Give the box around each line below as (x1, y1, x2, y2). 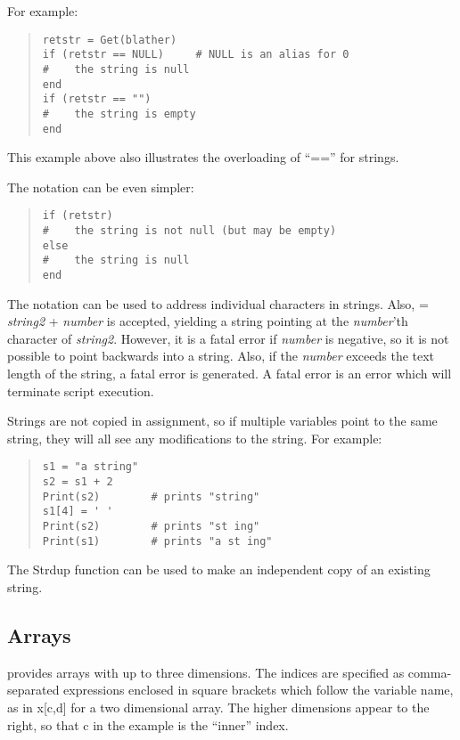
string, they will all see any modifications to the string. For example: (7, 428, 382, 447)
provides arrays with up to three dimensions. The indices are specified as (7, 663, 405, 681)
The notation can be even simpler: (7, 177, 194, 196)
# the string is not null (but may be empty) (42, 224, 337, 238)
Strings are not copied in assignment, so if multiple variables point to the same (7, 411, 438, 430)
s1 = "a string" (42, 460, 139, 474)
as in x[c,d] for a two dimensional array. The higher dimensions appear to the (7, 697, 430, 716)
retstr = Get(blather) (42, 33, 177, 46)
